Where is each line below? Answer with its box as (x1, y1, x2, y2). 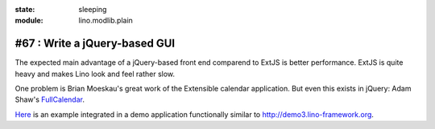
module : (14, 16, 43, 26)
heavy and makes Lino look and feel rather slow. (14, 69, 176, 79)
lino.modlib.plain (78, 16, 133, 26)
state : (14, 5, 35, 14)
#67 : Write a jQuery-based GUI (14, 37, 176, 50)
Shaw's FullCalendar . (14, 95, 85, 104)
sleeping (78, 5, 107, 14)
